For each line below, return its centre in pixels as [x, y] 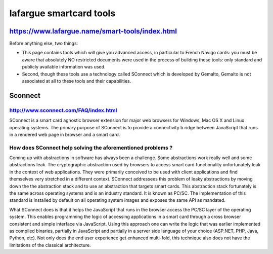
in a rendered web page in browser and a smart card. [65, 134]
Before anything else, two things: [44, 44]
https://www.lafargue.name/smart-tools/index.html [93, 31]
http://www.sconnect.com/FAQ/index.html [63, 110]
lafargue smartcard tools [62, 13]
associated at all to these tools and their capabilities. [77, 81]
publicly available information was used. [64, 67]
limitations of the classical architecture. [50, 245]
